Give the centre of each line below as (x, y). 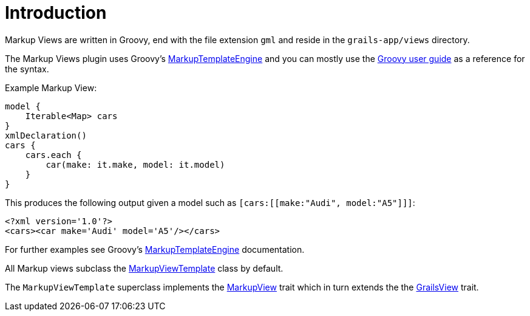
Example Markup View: (51, 88)
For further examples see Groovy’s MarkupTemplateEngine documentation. (155, 249)
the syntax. (27, 69)
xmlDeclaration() (46, 135)
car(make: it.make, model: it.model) (135, 164)
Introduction (56, 13)
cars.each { (53, 155)
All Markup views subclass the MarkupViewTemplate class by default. (144, 268)
